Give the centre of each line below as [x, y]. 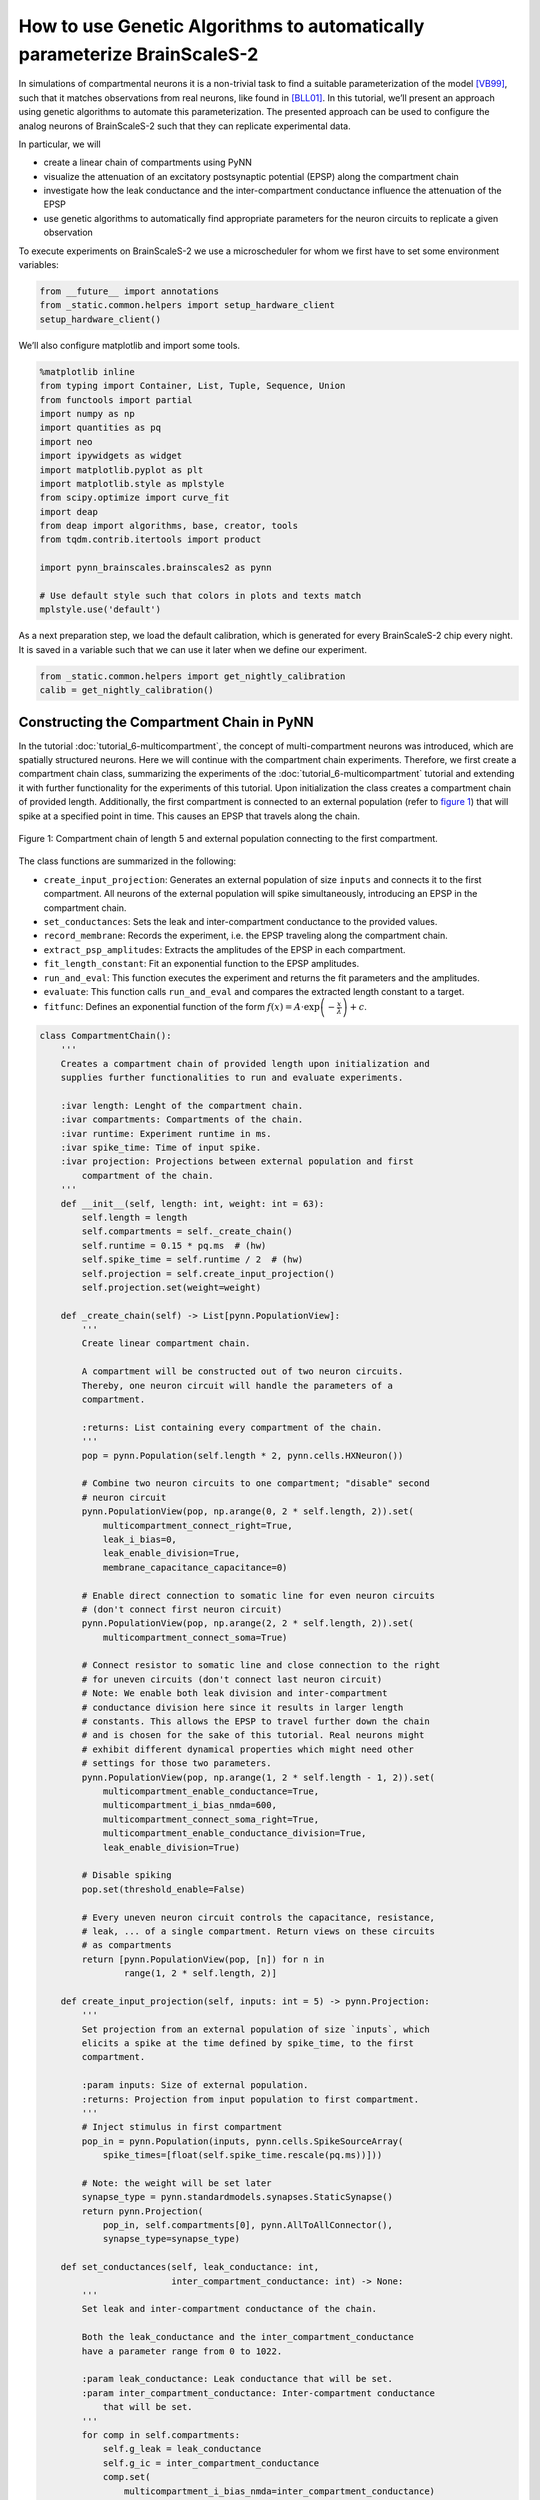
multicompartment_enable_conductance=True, [211, 1791]
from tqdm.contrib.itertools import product [150, 539]
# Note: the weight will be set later [176, 2183]
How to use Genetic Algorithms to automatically [221, 26]
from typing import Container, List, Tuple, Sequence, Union [192, 386]
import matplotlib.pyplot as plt [121, 469]
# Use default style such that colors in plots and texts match [200, 596]
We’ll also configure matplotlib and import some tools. [129, 345]
